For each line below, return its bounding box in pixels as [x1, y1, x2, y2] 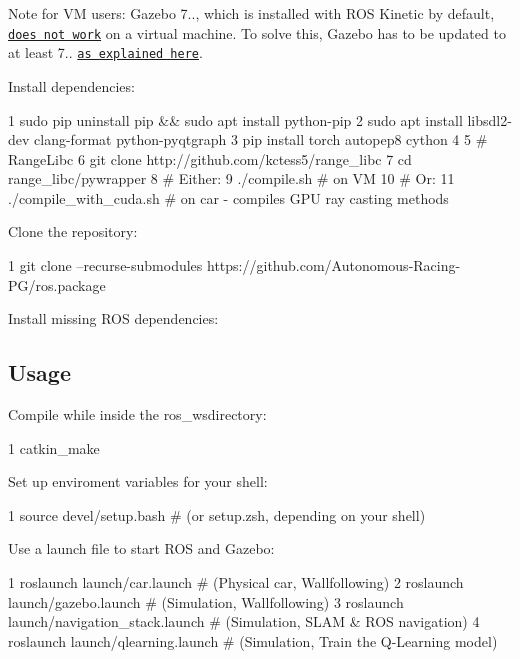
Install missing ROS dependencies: [8, 308, 219, 329]
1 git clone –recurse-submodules [8, 255, 203, 276]
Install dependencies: [8, 75, 135, 96]
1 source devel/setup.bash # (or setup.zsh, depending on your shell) [8, 504, 426, 525]
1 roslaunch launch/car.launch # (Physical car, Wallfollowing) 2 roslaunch [8, 572, 464, 593]
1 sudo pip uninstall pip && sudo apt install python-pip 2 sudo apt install [8, 109, 463, 130]
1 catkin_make [8, 437, 100, 458]
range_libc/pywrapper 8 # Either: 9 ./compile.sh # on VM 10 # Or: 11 [8, 168, 455, 189]
